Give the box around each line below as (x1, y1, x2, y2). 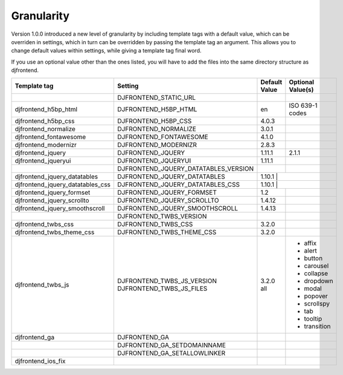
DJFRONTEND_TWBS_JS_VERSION (117, 276, 217, 285)
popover (304, 292, 329, 300)
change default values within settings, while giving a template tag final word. (11, 47, 202, 54)
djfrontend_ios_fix (14, 357, 66, 365)
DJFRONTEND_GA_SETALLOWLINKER (117, 348, 226, 357)
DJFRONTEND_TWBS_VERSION (117, 212, 207, 220)
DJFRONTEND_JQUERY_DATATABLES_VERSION (117, 164, 254, 172)
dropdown (304, 276, 333, 285)
